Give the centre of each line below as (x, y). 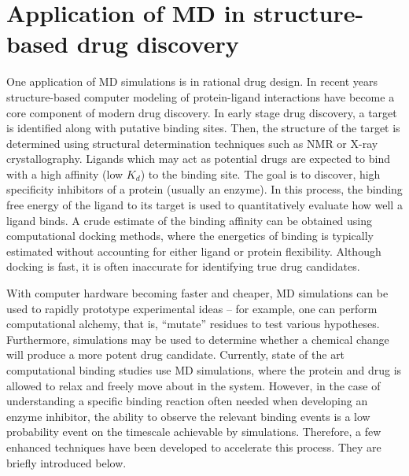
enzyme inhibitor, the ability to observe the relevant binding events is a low (188, 416)
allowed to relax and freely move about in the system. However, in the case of (193, 385)
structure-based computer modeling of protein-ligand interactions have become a (201, 96)
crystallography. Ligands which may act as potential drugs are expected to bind (198, 159)
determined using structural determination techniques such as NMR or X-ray (192, 143)
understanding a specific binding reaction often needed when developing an (187, 401)
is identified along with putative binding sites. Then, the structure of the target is (203, 128)
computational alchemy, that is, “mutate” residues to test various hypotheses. (193, 324)
